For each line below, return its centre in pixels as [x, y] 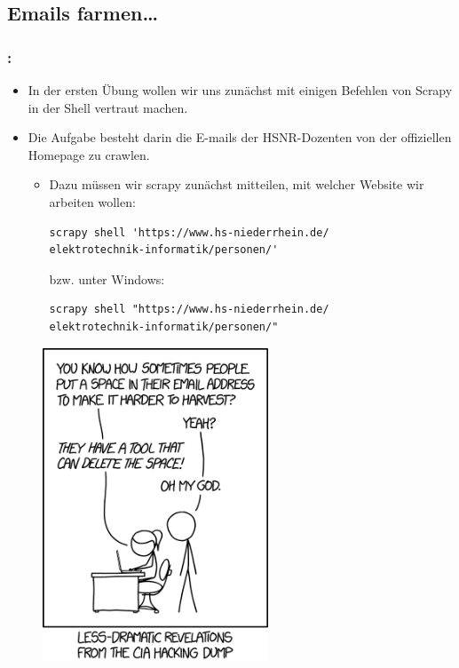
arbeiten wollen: [92, 201]
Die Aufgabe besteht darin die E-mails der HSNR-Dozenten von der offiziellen [240, 137]
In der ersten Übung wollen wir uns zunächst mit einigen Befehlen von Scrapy [240, 90]
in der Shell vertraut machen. [108, 107]
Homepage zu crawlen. [89, 154]
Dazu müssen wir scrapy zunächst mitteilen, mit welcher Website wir [237, 184]
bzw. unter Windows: [107, 278]
